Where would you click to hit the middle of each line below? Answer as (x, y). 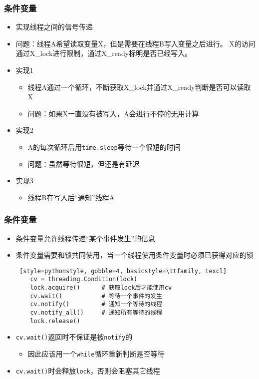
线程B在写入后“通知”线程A (71, 197)
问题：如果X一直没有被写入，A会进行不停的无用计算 (113, 113)
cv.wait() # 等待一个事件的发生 (96, 296)
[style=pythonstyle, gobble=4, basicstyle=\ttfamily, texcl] (123, 271)
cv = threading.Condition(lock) (84, 279)
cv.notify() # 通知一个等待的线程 (96, 304)
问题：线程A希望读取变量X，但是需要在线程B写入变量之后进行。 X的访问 (135, 43)
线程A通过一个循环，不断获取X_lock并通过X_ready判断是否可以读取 (139, 87)
